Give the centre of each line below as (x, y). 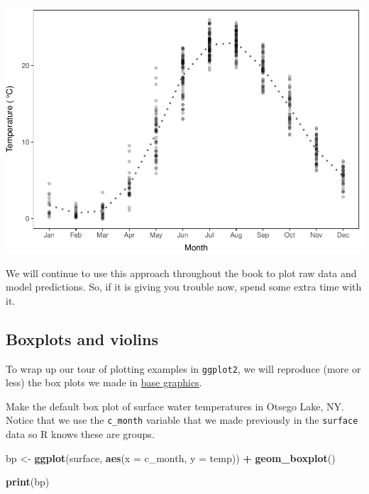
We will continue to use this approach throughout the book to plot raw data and (181, 273)
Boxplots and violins (82, 338)
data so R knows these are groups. (80, 434)
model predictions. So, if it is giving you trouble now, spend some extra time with (184, 287)
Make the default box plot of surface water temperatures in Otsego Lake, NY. (175, 406)
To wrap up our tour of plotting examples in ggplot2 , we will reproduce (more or (183, 368)
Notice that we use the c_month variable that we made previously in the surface (182, 420)
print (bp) (28, 482)
